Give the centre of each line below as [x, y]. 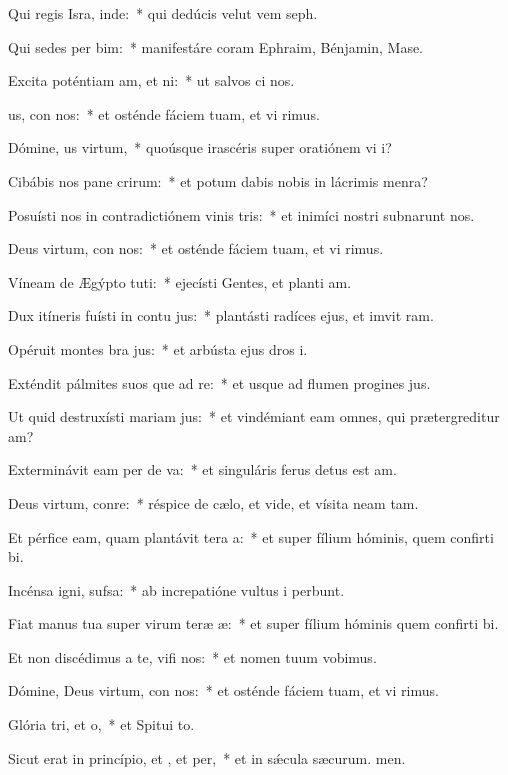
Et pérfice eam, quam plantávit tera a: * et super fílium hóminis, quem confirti [251, 536]
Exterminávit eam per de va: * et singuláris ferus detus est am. [202, 469]
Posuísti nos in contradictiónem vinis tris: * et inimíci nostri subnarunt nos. [241, 214]
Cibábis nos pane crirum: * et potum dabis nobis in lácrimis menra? [218, 180]
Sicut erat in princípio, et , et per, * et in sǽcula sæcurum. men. [207, 757]
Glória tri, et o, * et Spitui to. [101, 724]
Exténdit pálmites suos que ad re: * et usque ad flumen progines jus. [219, 382]
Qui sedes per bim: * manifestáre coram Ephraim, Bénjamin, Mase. [216, 46]
